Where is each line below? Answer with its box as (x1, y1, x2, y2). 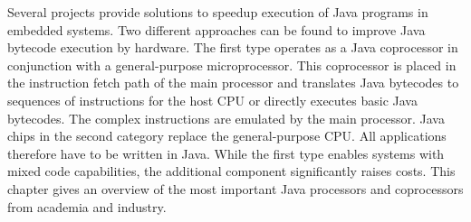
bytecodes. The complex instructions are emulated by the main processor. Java (7, 108, 445, 127)
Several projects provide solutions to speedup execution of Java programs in (7, 3, 428, 21)
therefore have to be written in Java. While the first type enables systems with (7, 143, 445, 162)
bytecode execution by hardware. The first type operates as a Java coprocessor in (7, 38, 458, 57)
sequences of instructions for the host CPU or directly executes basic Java (7, 90, 418, 109)
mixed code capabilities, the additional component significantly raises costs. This (7, 162, 456, 180)
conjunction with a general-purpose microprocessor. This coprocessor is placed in (7, 55, 457, 74)
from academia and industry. (7, 197, 167, 216)
